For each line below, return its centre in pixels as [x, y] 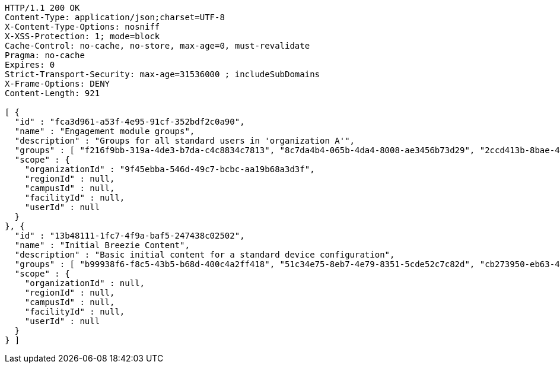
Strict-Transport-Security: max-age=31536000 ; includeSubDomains [163, 74]
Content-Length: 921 [52, 93]
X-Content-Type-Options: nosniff [82, 27]
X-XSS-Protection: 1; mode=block [82, 36]
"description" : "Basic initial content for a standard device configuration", [205, 255]
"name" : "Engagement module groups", [105, 131]
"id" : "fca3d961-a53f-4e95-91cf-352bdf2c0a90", [130, 122]
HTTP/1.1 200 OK [42, 8]
